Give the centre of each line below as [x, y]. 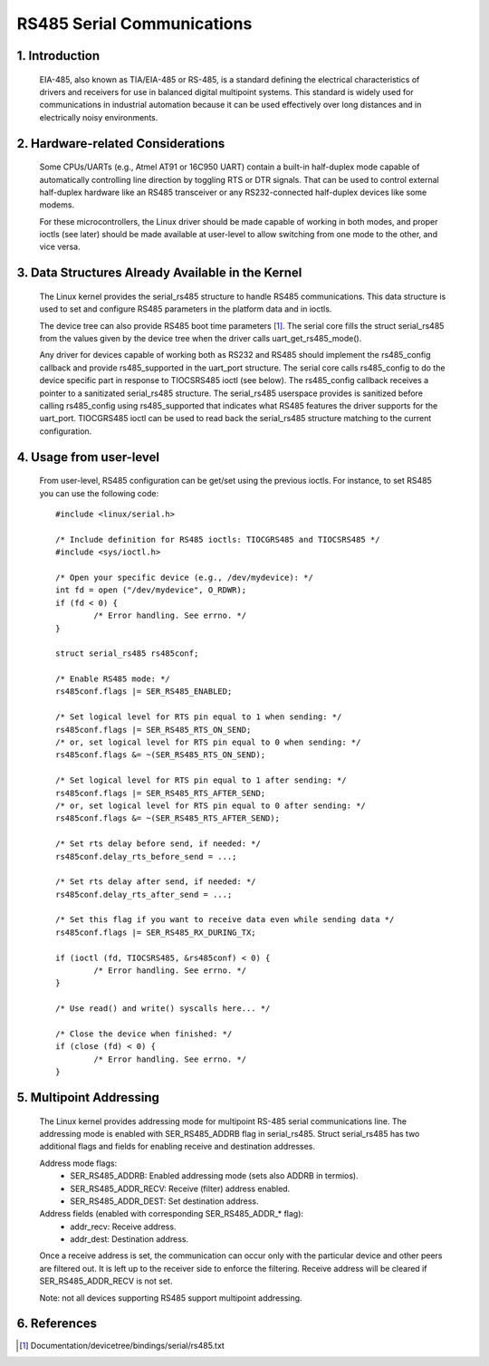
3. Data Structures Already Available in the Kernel [159, 273]
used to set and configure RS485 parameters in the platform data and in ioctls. [186, 309]
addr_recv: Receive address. [123, 1227]
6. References [57, 1324]
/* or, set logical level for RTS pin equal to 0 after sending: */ [211, 805]
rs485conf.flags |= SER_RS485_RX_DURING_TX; [156, 932]
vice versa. [60, 247]
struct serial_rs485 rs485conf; [127, 654]
